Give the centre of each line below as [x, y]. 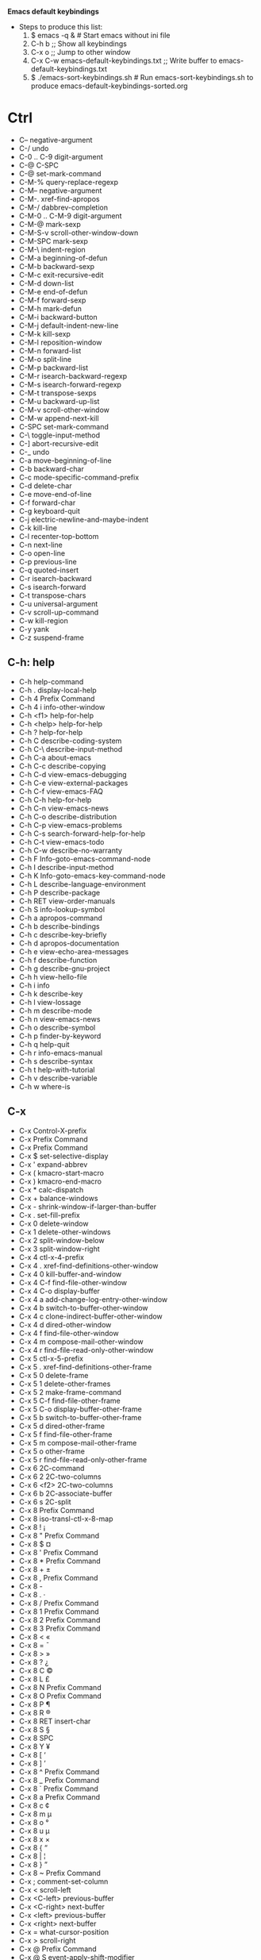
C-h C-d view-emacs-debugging [73, 774]
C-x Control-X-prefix [53, 1130]
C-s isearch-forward [52, 587]
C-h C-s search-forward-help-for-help [82, 834]
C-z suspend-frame [51, 637]
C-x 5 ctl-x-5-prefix [51, 1358]
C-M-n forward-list [50, 350]
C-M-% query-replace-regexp [68, 182]
